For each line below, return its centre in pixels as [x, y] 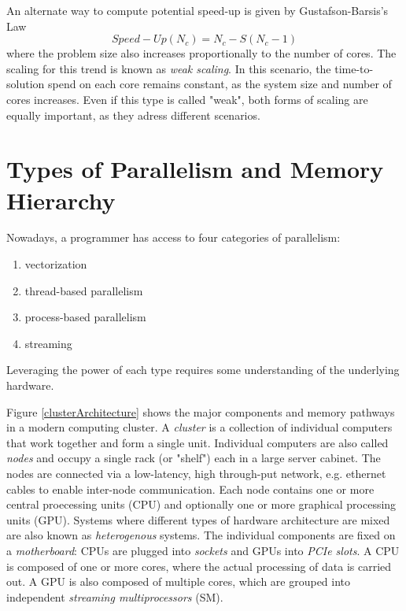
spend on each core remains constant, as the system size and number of [220, 84]
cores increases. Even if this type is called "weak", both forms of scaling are [187, 99]
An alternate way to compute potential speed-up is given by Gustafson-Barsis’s [197, 10]
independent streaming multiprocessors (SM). [115, 596]
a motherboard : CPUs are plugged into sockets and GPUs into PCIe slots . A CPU [203, 550]
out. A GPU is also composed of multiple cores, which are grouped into [179, 581]
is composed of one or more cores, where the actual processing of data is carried [199, 566]
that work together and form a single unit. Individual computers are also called [197, 442]
